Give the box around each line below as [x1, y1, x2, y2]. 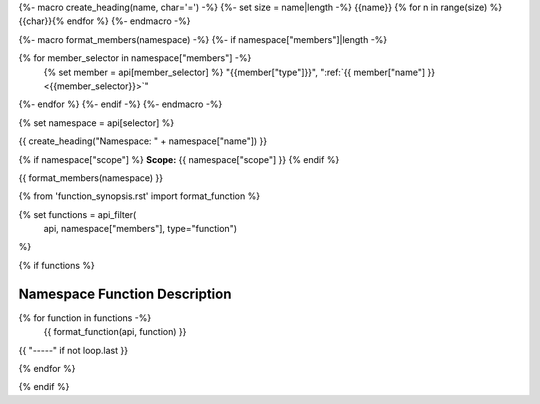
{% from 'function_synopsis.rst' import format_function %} [18, 190, 260, 202]
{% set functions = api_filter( [18, 208, 137, 220]
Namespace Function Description [18, 285, 232, 302]
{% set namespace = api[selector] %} [18, 116, 175, 129]
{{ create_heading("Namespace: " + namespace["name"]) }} [18, 135, 268, 147]
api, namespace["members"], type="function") [43, 223, 238, 235]
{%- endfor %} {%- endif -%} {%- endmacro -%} [18, 98, 223, 110]
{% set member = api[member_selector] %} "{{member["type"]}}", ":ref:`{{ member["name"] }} [43, 66, 435, 78]
